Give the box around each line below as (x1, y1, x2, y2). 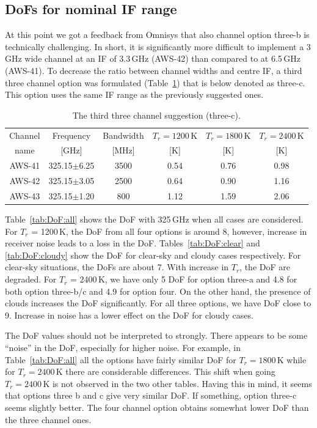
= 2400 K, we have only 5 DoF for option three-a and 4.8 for (70, 273, 297, 286)
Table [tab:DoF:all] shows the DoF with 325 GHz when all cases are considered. (5, 213, 304, 226)
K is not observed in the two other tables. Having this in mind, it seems (43, 377, 312, 389)
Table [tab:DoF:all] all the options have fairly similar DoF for (5, 353, 236, 366)
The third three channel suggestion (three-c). (72, 108, 241, 121)
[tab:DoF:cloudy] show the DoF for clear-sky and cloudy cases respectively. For (5, 248, 301, 261)
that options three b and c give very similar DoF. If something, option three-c (5, 389, 297, 402)
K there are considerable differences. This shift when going (56, 365, 275, 378)
